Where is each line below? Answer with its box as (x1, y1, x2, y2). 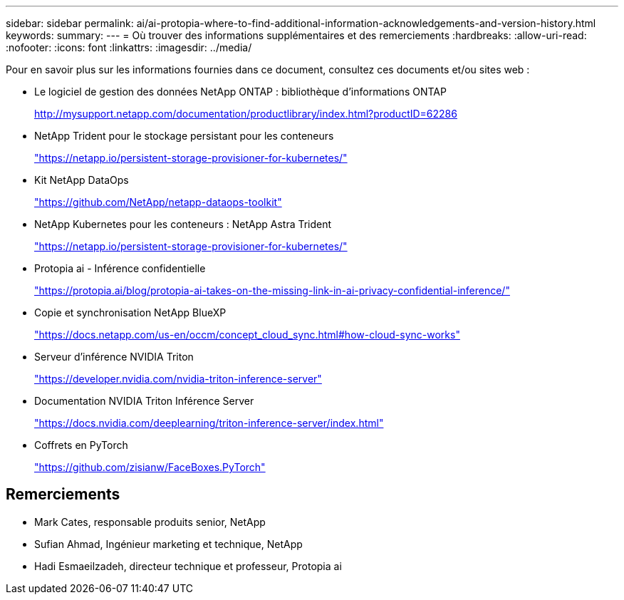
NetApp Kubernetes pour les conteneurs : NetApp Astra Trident (34, 218, 332, 230)
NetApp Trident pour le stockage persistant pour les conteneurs (34, 130, 334, 142)
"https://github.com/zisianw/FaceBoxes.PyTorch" (34, 461, 266, 473)
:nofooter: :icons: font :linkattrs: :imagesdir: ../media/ (6, 41, 252, 53)
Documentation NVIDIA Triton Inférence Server (34, 395, 254, 407)
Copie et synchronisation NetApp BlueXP (34, 306, 227, 319)
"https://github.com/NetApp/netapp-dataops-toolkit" (34, 196, 282, 208)
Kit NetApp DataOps (34, 174, 129, 186)
